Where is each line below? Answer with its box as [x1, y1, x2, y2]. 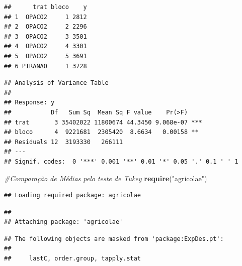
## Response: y [4, 99, 55, 106]
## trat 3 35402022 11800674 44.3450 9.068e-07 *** [4, 118, 202, 126]
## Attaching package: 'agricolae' [4, 218, 123, 226]
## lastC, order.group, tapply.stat [4, 255, 141, 262]
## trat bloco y [4, 4, 87, 11]
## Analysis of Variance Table [4, 79, 109, 87]
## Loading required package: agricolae [4, 192, 141, 199]
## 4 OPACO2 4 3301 [4, 43, 87, 50]
